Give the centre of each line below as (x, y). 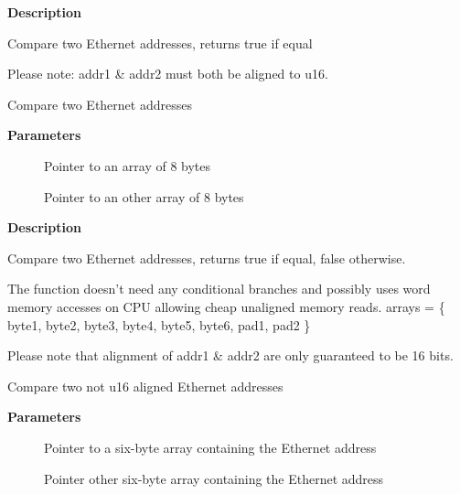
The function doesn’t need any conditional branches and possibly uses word (219, 289)
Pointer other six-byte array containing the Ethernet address (214, 478)
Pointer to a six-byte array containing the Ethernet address (210, 447)
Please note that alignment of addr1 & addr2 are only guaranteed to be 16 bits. (230, 355)
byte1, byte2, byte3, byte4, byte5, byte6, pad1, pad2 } (159, 324)
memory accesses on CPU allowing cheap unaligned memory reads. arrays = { (226, 306)
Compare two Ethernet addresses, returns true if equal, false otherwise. (207, 258)
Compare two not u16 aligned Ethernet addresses (145, 386)
